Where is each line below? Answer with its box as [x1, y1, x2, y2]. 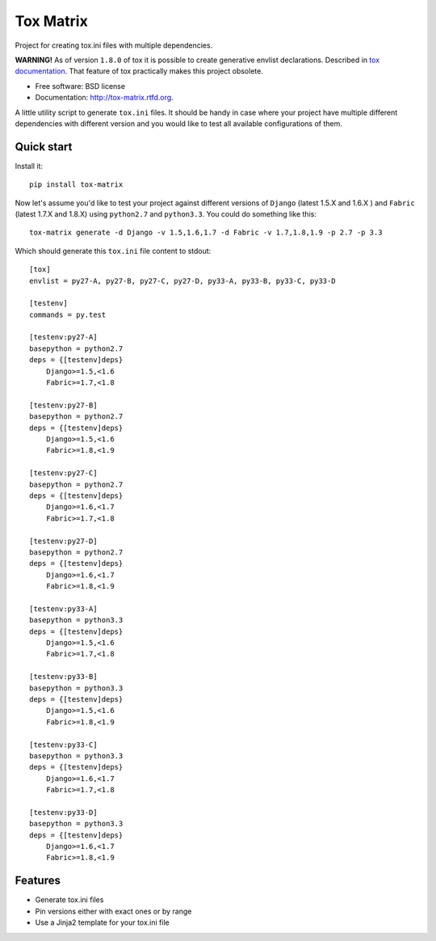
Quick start [15, 140, 73, 154]
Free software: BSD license [35, 81, 125, 91]
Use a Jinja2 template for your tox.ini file [35, 918, 170, 927]
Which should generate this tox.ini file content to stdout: [15, 246, 212, 255]
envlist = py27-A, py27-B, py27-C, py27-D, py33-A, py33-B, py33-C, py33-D [29, 276, 336, 285]
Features [15, 874, 61, 888]
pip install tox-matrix [29, 180, 124, 189]
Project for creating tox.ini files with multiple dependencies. [15, 40, 213, 50]
